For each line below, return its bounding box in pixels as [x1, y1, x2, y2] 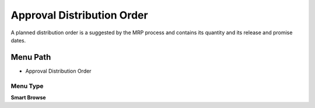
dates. [10, 37, 26, 44]
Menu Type [10, 82, 44, 90]
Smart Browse [10, 93, 46, 101]
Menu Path [10, 52, 51, 62]
